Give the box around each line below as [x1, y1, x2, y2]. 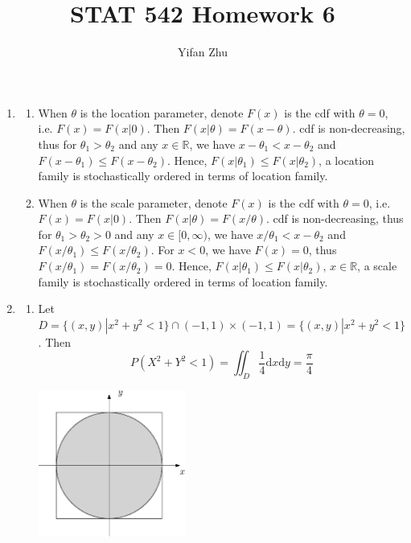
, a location [319, 151, 374, 168]
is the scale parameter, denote [80, 194, 228, 211]
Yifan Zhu [178, 43, 228, 60]
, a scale [357, 257, 397, 274]
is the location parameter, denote [80, 104, 244, 121]
